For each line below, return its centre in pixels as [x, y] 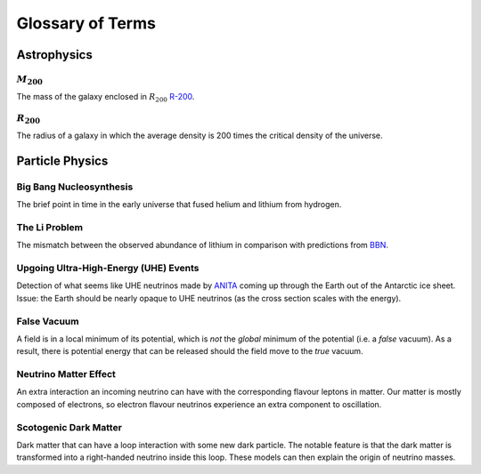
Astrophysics [54, 55]
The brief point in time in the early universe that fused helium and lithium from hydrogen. [179, 205]
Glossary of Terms [86, 23]
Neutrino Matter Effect [66, 374]
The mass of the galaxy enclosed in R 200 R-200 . [106, 98]
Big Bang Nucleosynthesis [75, 187]
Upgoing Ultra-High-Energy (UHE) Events [108, 268]
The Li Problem [50, 227]
